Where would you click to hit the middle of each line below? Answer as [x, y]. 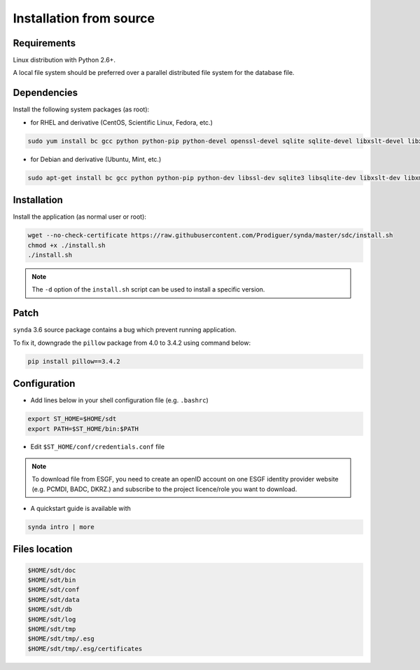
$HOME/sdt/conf [54, 590]
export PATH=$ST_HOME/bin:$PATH [83, 429]
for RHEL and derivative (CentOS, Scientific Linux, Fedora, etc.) [122, 122]
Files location [43, 549]
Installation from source [84, 18]
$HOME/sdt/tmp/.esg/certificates [85, 649]
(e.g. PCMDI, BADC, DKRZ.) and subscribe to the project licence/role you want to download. [164, 489]
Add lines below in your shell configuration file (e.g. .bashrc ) [120, 400]
